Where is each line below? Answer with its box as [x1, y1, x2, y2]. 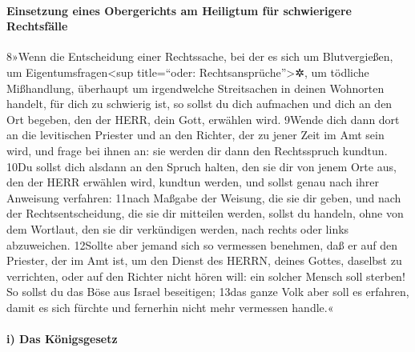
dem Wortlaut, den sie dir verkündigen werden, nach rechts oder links [6, 220, 349, 237]
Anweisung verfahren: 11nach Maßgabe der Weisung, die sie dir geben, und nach [6, 189, 401, 206]
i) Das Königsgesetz [6, 330, 118, 347]
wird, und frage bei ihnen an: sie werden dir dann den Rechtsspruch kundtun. [6, 142, 388, 158]
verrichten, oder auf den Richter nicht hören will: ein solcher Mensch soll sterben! [6, 267, 405, 284]
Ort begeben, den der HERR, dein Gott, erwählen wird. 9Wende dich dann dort [6, 110, 400, 127]
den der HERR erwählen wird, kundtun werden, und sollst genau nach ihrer [6, 174, 379, 190]
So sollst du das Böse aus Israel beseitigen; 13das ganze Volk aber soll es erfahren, [6, 283, 409, 300]
